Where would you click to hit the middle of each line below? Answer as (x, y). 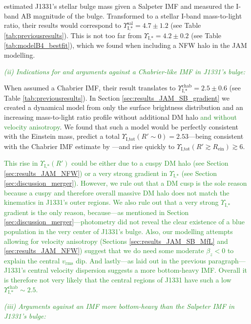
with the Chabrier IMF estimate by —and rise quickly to (89, 146)
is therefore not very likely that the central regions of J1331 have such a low (118, 280)
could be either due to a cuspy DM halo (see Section (150, 163)
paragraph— (227, 260)
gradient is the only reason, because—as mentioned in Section (96, 212)
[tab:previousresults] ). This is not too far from (73, 35)
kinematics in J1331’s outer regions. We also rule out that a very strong (111, 202)
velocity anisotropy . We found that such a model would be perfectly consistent (121, 126)
